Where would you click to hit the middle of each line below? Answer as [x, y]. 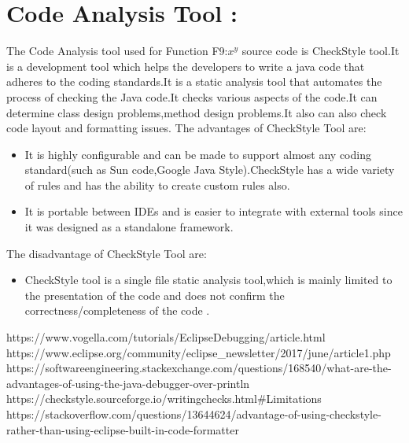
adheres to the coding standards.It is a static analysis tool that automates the [194, 81]
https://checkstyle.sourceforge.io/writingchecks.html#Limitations [164, 399]
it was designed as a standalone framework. [129, 227]
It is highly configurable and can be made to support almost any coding [198, 154]
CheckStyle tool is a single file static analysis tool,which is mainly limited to [208, 280]
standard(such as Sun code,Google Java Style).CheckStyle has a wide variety [210, 170]
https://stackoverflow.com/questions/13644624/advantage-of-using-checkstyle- [194, 414]
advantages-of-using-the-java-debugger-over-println [128, 383]
